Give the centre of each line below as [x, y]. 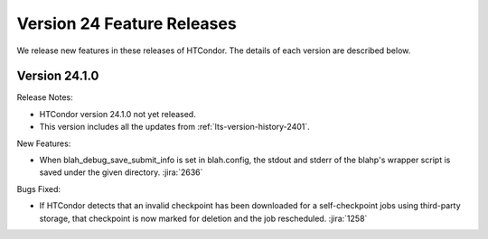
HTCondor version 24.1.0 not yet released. [117, 114]
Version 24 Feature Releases [127, 23]
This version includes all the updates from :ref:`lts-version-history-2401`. [175, 127]
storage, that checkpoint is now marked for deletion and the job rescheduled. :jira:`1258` [203, 218]
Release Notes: [45, 97]
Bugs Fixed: [39, 188]
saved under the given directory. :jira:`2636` [121, 172]
